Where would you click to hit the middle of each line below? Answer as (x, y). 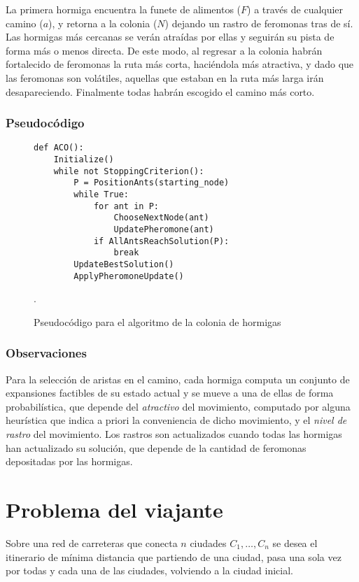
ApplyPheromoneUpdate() (129, 276)
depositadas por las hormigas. (69, 461)
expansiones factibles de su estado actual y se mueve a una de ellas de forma (170, 393)
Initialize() (84, 160)
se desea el (295, 542)
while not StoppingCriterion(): (129, 171)
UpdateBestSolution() (124, 264)
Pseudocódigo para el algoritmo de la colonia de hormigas (157, 321)
